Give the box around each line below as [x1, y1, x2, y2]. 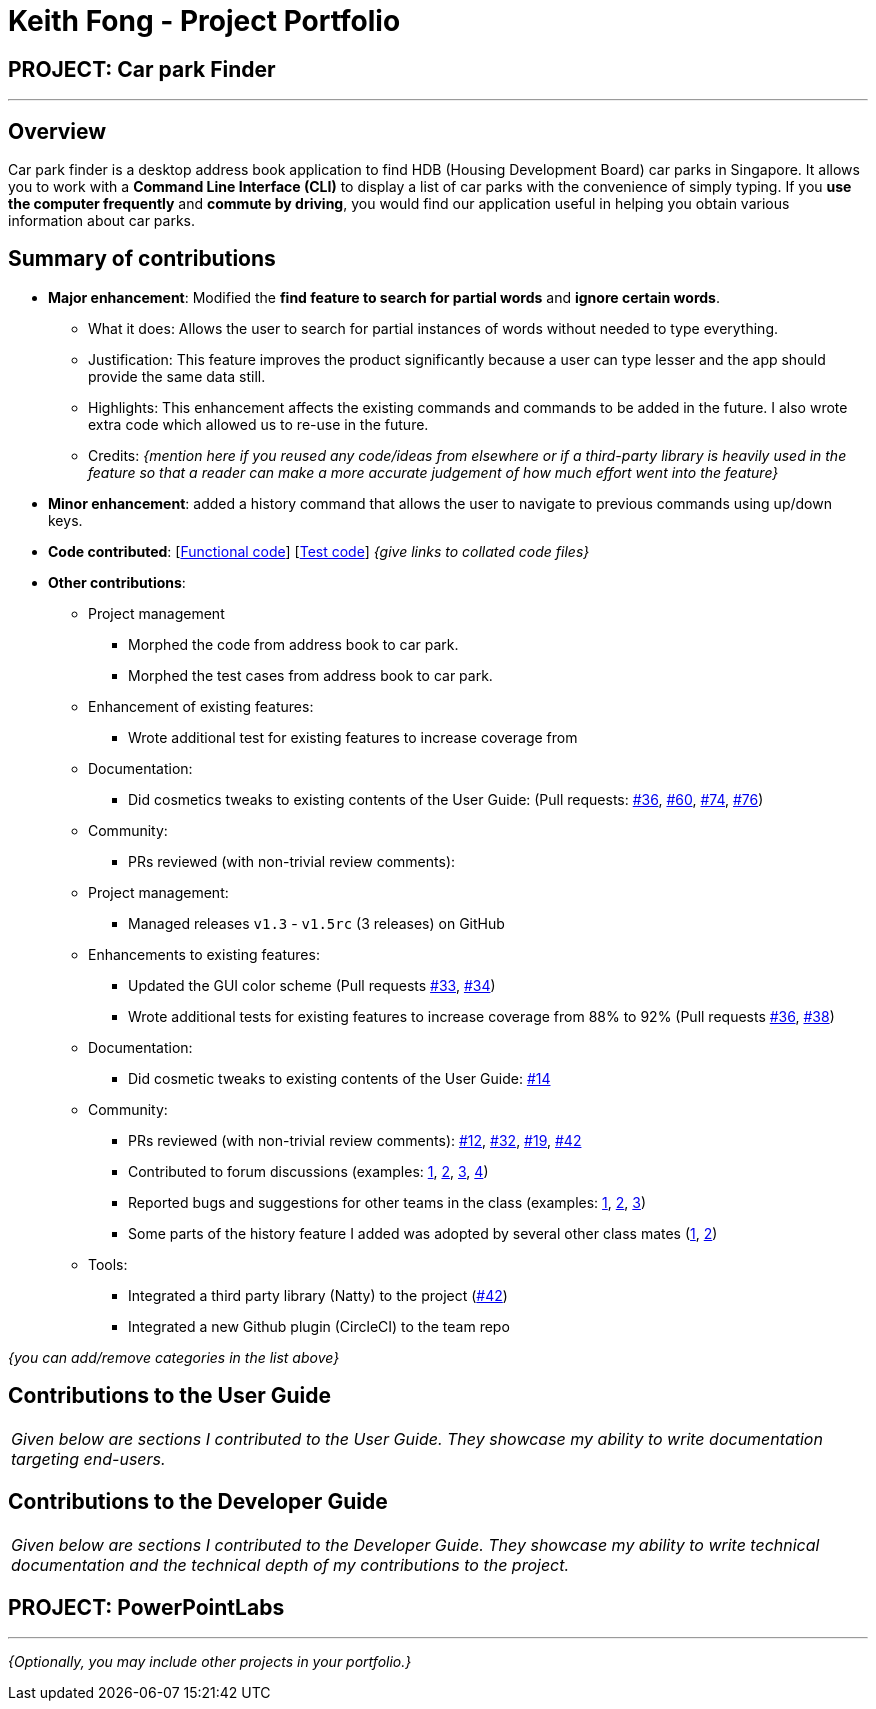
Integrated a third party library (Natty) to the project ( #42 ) [128, 1286, 508, 1304]
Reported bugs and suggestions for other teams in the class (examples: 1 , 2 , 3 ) [128, 1193, 647, 1211]
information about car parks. [8, 212, 196, 230]
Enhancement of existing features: [88, 697, 314, 715]
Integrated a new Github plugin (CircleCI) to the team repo [128, 1317, 510, 1335]
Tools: [88, 1255, 128, 1273]
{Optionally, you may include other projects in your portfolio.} [8, 1653, 412, 1671]
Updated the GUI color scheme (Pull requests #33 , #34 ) [128, 976, 496, 994]
